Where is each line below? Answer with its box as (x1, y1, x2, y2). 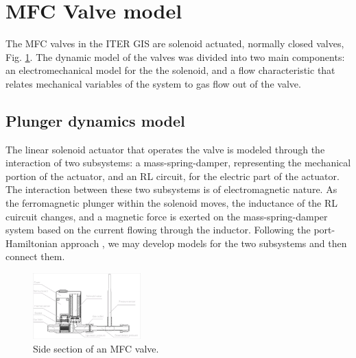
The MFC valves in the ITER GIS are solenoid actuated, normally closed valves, (5, 36, 344, 51)
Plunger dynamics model (5, 110, 185, 131)
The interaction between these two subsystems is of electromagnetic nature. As (5, 182, 337, 196)
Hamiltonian (5, 235, 58, 250)
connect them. (5, 249, 65, 264)
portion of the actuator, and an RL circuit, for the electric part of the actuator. (5, 168, 340, 183)
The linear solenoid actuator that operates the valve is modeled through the (5, 142, 325, 156)
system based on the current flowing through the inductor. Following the (5, 222, 311, 237)
